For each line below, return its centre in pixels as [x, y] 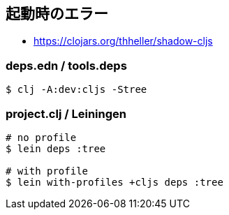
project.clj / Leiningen [66, 113]
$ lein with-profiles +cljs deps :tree [114, 182]
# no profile [41, 137]
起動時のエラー [57, 14]
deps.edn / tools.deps [66, 65]
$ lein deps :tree [56, 148]
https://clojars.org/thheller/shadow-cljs [123, 41]
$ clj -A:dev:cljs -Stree [76, 90]
